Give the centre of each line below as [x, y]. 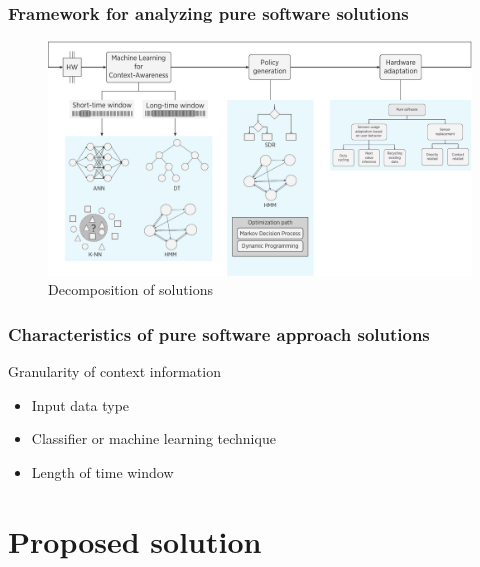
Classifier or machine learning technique [153, 438]
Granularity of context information [114, 370]
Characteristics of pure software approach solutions [219, 333]
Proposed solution [135, 540]
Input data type [80, 404]
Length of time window [102, 471]
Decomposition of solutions [130, 289]
